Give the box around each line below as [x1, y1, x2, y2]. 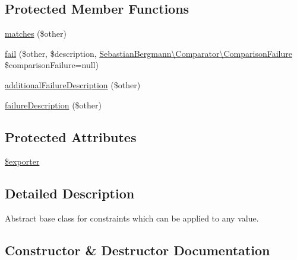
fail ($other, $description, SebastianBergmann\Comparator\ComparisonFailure [5, 47, 292, 59]
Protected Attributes [5, 127, 137, 146]
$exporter [5, 155, 40, 168]
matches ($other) [5, 27, 67, 40]
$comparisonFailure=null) [5, 59, 99, 71]
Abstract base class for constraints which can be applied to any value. [5, 212, 259, 224]
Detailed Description [5, 184, 135, 203]
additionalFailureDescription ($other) [5, 78, 141, 91]
